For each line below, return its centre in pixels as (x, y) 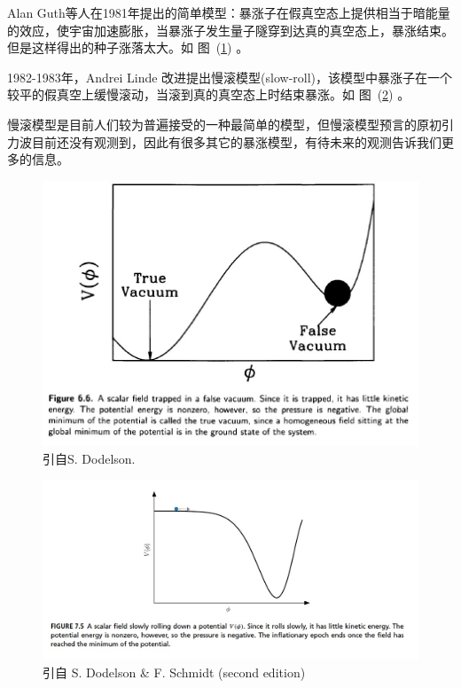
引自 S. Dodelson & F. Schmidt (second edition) (174, 672)
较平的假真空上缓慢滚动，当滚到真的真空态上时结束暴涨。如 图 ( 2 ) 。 (209, 94)
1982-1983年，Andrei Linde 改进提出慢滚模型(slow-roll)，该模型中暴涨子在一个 (230, 77)
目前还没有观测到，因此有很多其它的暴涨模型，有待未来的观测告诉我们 (236, 141)
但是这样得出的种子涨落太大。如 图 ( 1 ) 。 (128, 47)
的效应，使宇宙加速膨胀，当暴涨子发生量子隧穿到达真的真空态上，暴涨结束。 (230, 30)
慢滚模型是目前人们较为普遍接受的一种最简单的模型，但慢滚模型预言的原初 (224, 124)
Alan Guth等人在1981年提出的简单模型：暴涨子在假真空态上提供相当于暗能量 (229, 12)
